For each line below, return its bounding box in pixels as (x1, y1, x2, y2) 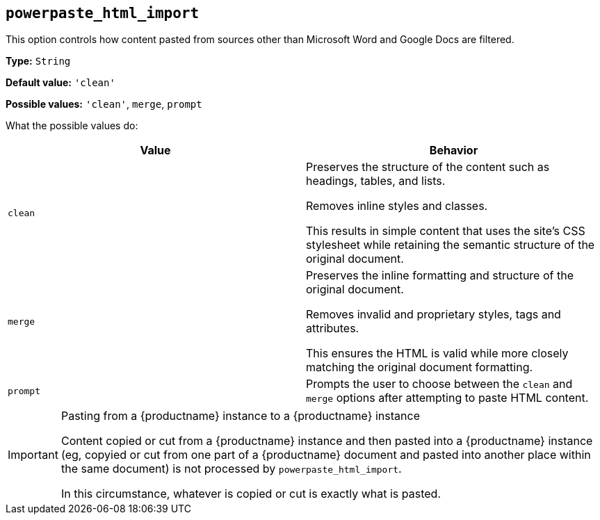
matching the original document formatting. (306, 360, 533, 375)
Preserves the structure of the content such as (306, 160, 550, 174)
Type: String (6, 55, 71, 67)
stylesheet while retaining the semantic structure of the (306, 238, 595, 252)
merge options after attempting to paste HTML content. (306, 391, 589, 405)
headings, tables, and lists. (306, 174, 446, 188)
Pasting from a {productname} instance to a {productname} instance (60, 409, 420, 423)
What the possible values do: (6, 120, 138, 132)
